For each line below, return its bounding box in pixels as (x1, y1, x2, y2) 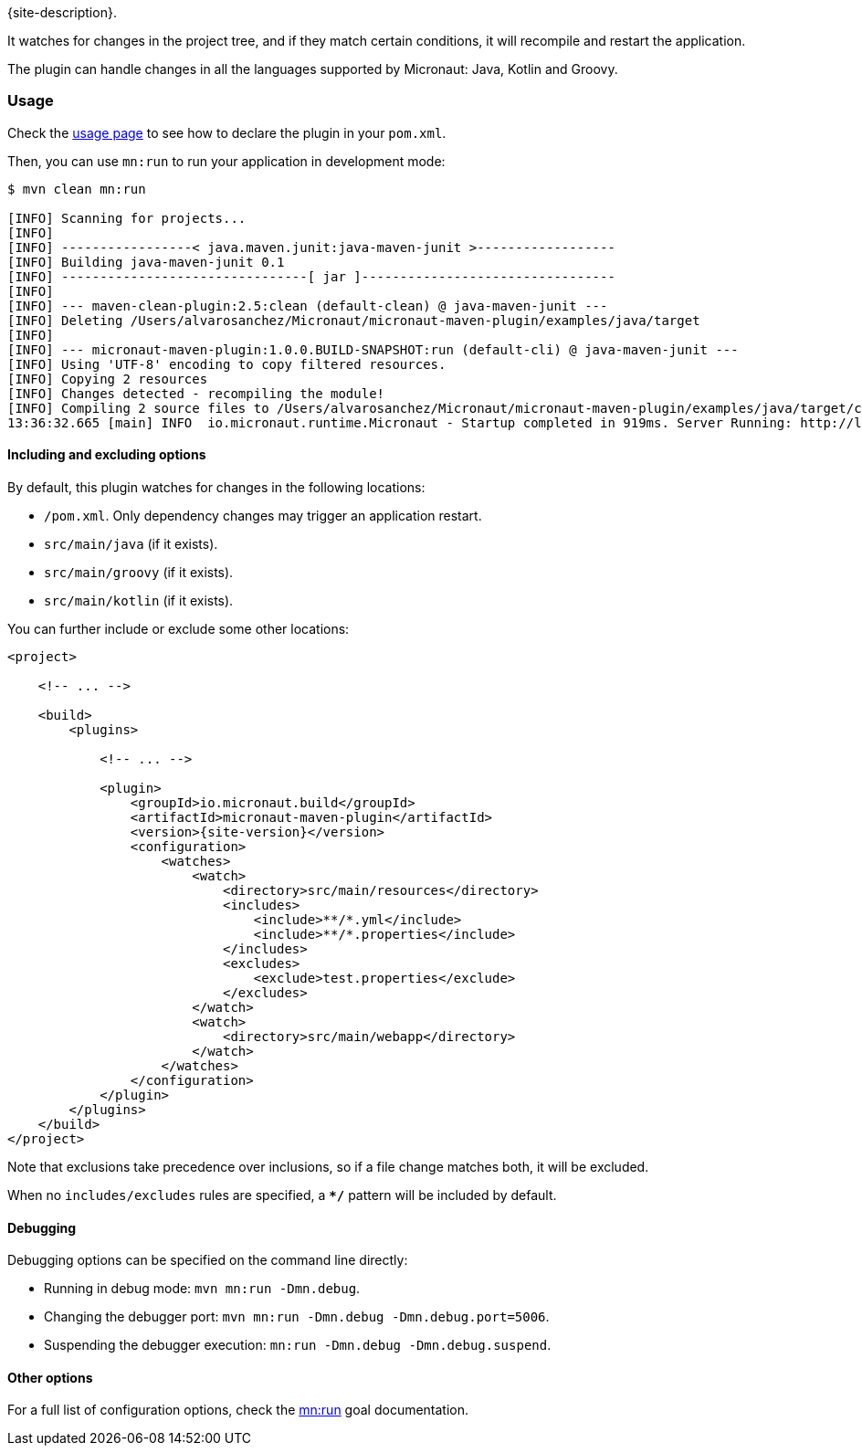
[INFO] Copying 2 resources (7, 371, 208, 386)
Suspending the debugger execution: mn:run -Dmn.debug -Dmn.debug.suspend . (44, 1337, 552, 1353)
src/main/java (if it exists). (44, 535, 218, 552)
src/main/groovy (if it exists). (44, 563, 234, 580)
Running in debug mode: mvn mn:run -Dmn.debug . (44, 1280, 361, 1297)
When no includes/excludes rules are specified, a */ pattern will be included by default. (7, 1186, 557, 1203)
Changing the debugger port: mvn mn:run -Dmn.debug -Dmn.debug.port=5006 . (44, 1309, 550, 1325)
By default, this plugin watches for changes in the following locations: (7, 479, 426, 495)
